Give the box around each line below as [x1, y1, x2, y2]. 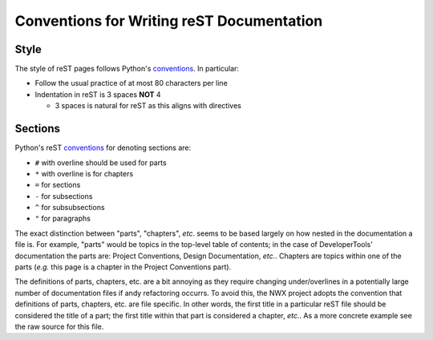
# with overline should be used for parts [34, 157, 168, 168]
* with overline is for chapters [34, 168, 134, 178]
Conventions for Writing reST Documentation [14, 12, 323, 30]
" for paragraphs [34, 213, 91, 224]
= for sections [34, 180, 81, 190]
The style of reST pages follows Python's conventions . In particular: [14, 64, 240, 74]
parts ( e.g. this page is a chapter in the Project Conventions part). [14, 262, 232, 272]
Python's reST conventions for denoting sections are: [14, 143, 192, 152]
